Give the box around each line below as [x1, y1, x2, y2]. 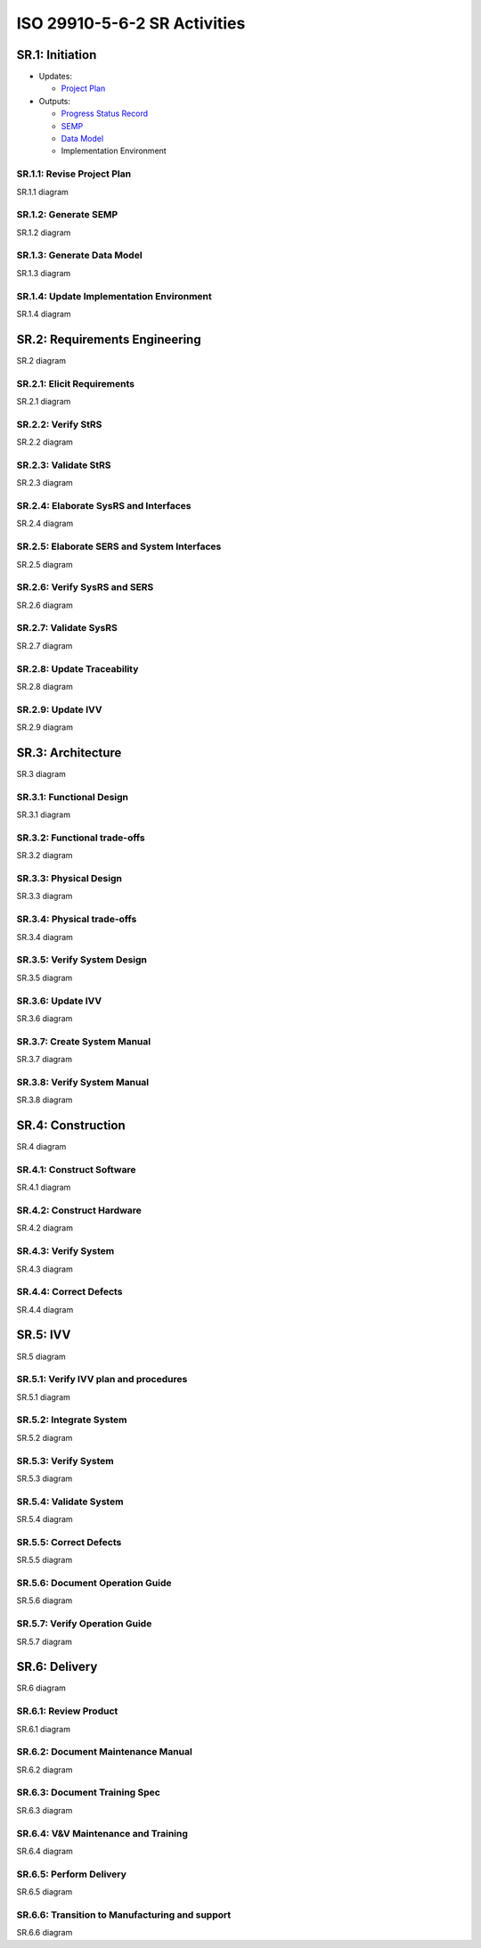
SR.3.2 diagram [16, 850, 73, 861]
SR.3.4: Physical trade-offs [16, 913, 137, 926]
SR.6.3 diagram [16, 1805, 73, 1815]
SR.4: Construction [16, 1117, 126, 1133]
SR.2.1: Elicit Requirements [16, 377, 135, 389]
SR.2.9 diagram [16, 722, 73, 733]
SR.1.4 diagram [16, 308, 71, 319]
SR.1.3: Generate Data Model [16, 250, 143, 262]
